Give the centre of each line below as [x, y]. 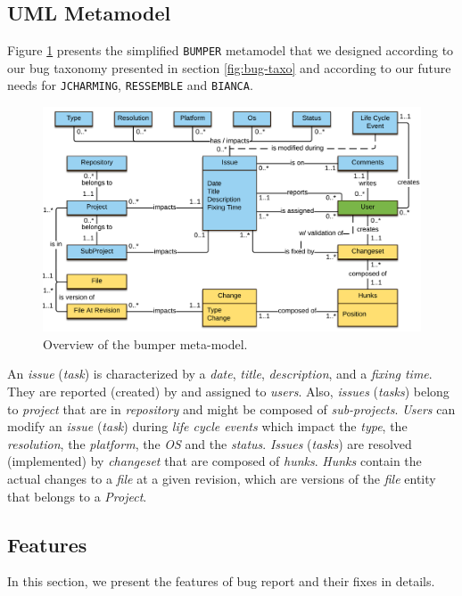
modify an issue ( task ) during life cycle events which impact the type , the [207, 426]
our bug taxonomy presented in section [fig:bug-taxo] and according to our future [229, 67]
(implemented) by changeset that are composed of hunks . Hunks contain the [214, 461]
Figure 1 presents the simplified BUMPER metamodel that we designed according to [231, 50]
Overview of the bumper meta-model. [145, 343]
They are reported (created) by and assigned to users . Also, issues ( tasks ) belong [228, 392]
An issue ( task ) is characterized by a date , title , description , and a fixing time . [220, 374]
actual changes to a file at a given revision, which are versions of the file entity [222, 479]
